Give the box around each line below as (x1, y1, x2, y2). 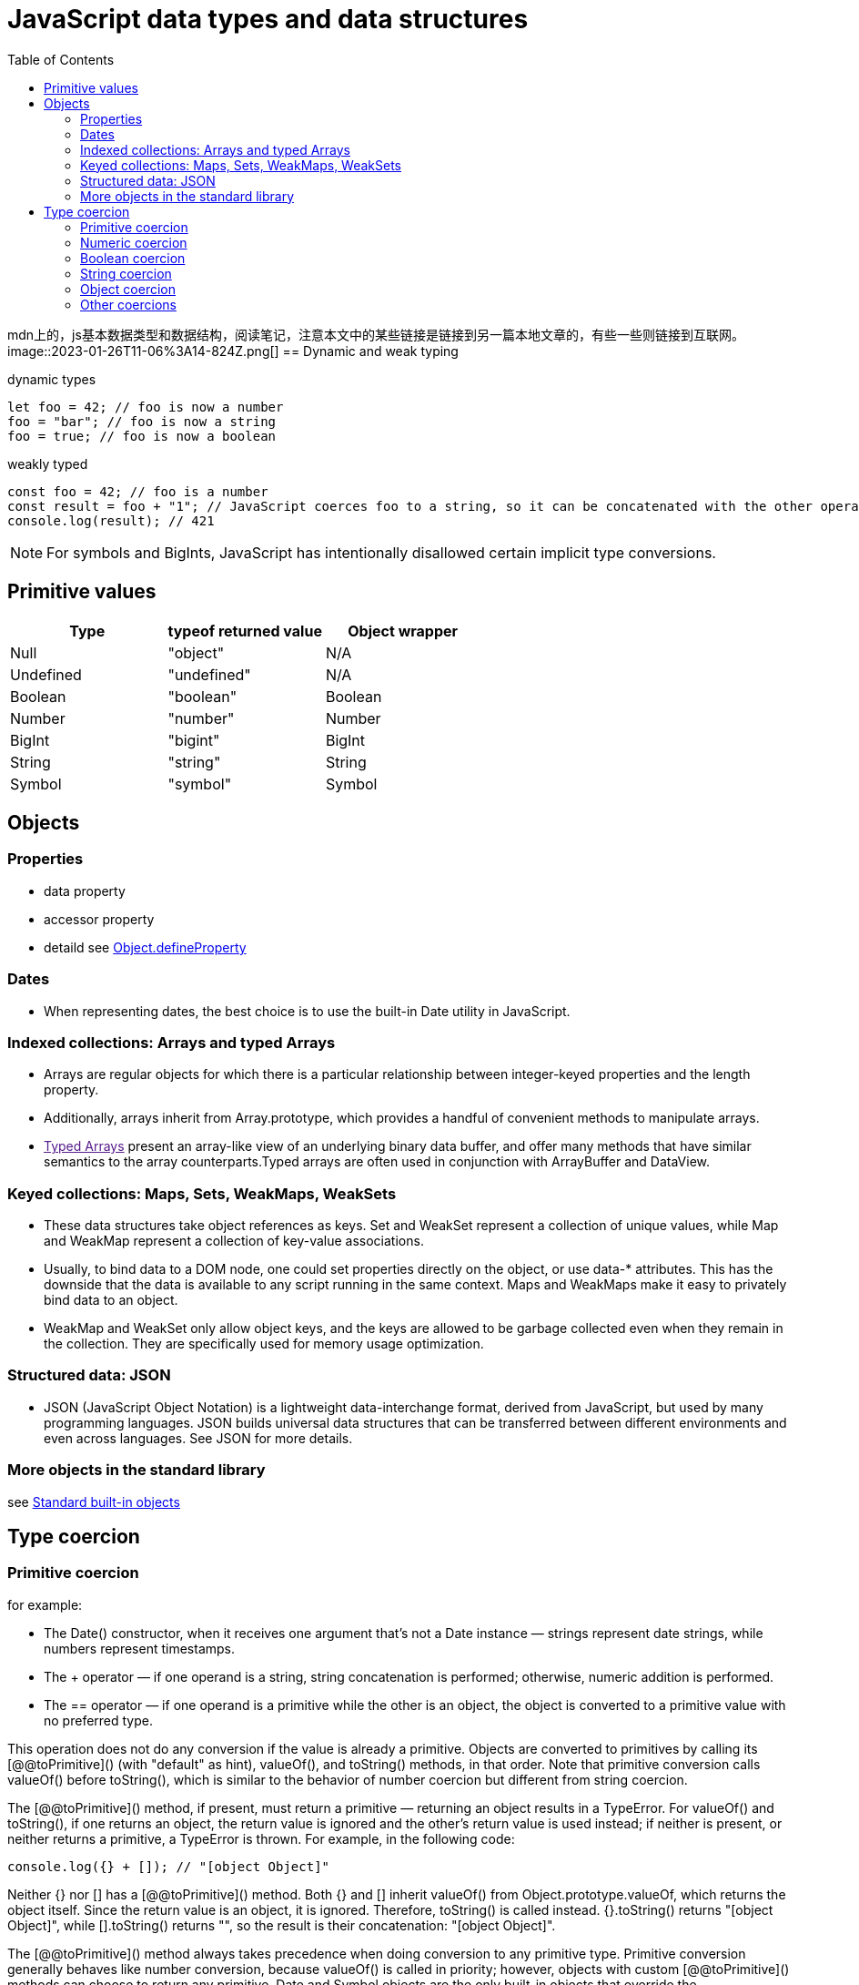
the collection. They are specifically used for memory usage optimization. (44, 1336, 484, 1352)
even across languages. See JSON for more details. (44, 1430, 353, 1446)
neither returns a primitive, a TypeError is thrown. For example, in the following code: (7, 1830, 515, 1847)
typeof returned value (167, 621, 322, 640)
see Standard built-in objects (7, 1493, 180, 1510)
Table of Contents (7, 51, 115, 67)
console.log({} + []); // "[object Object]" (7, 1858, 330, 1874)
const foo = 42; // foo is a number (7, 484, 268, 499)
